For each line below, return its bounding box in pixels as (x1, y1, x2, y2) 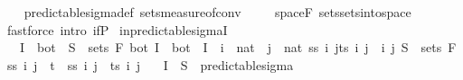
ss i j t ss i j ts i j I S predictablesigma (6, 55, 294, 74)
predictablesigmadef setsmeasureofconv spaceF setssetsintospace (24, 3, 411, 21)
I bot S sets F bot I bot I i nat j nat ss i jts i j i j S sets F (19, 38, 457, 57)
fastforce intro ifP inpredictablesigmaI (6, 20, 228, 39)
